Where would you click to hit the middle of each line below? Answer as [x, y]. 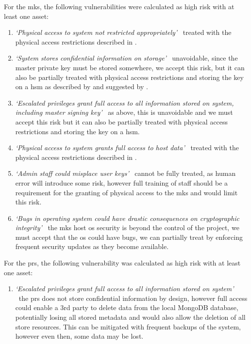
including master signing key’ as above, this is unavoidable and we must [124, 112]
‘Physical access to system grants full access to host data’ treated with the [127, 148]
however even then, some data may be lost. [79, 336]
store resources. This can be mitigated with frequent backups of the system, [128, 326]
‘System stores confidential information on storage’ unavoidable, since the [126, 58]
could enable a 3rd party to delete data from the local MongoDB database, [127, 307]
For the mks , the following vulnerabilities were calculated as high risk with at [119, 6]
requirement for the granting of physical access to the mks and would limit [126, 192]
